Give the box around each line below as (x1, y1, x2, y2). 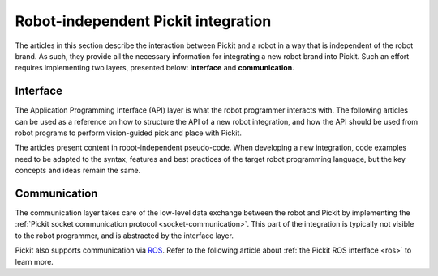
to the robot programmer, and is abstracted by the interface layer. (15, 231, 234, 240)
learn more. (15, 257, 54, 266)
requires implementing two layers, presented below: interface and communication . (15, 63, 295, 73)
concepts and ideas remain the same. (15, 166, 141, 176)
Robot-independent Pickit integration (15, 12, 272, 30)
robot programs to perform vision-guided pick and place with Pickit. (15, 128, 243, 138)
